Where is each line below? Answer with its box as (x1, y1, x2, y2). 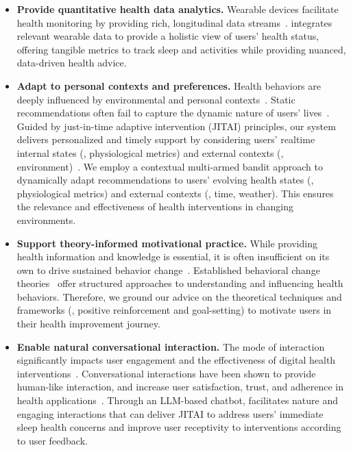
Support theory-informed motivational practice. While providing (16, 236, 317, 250)
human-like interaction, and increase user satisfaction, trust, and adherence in (16, 379, 344, 394)
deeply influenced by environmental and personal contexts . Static (16, 92, 295, 106)
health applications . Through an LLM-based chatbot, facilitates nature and (16, 393, 339, 408)
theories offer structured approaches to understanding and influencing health (16, 276, 343, 290)
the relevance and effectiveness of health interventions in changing (16, 199, 293, 214)
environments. (16, 212, 76, 227)
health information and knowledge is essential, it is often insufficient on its (16, 249, 330, 264)
